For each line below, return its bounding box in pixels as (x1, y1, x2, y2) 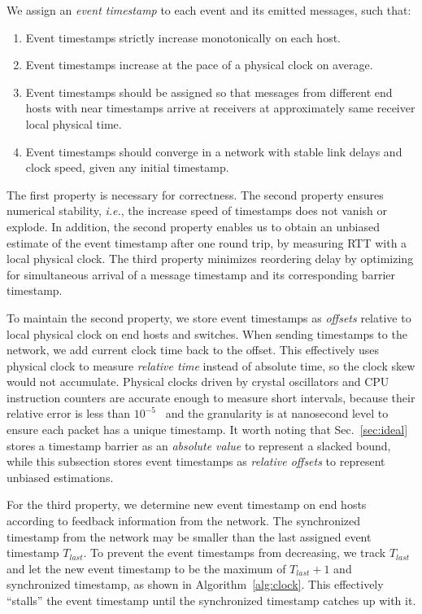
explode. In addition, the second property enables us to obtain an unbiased (7, 217, 380, 235)
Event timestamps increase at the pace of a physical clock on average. (25, 56, 373, 73)
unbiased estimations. (7, 468, 114, 485)
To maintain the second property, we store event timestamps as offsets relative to (7, 309, 411, 326)
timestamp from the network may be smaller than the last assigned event (7, 528, 372, 545)
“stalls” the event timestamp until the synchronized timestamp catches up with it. (7, 592, 416, 608)
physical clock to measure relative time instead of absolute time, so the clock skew (7, 357, 415, 374)
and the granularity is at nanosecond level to (165, 405, 389, 422)
